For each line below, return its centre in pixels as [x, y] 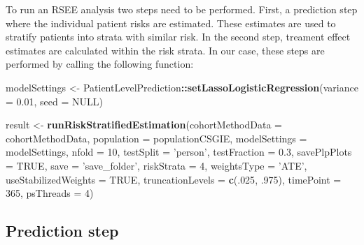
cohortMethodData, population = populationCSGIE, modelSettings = [156, 138]
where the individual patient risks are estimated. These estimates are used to [171, 23]
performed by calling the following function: [100, 64]
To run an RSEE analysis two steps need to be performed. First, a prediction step [182, 9]
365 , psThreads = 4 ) [50, 193]
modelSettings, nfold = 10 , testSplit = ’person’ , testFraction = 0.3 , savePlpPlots [179, 152]
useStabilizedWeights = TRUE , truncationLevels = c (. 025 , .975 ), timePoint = [174, 179]
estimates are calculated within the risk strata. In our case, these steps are [165, 50]
